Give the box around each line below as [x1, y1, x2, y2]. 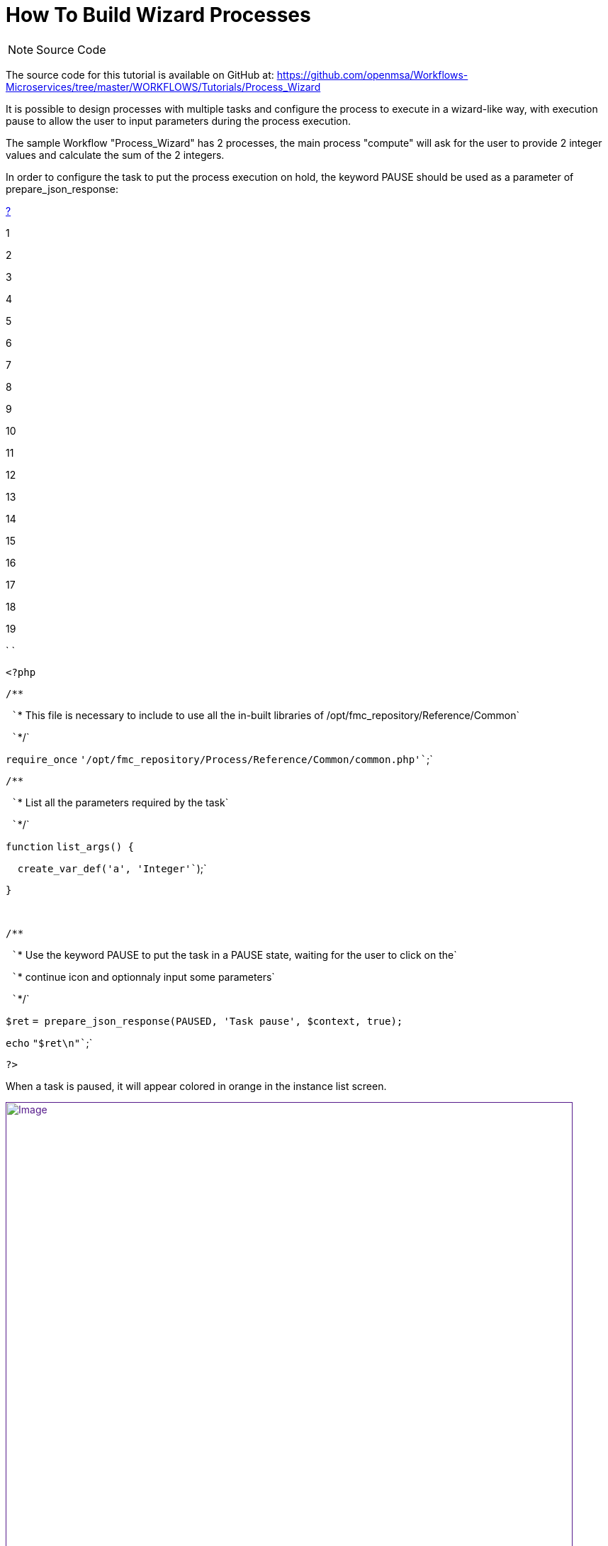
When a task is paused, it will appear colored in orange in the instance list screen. [6, 1079, 387, 1092]
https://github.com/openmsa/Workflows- [276, 68, 468, 81]
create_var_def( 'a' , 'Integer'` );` [17, 862, 207, 874]
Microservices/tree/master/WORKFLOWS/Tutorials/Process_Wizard [6, 80, 321, 93]
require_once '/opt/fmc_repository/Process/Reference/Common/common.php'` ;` [6, 752, 433, 765]
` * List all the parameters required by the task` [11, 796, 229, 808]
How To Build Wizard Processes [6, 3, 311, 27]
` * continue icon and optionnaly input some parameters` [11, 970, 275, 983]
